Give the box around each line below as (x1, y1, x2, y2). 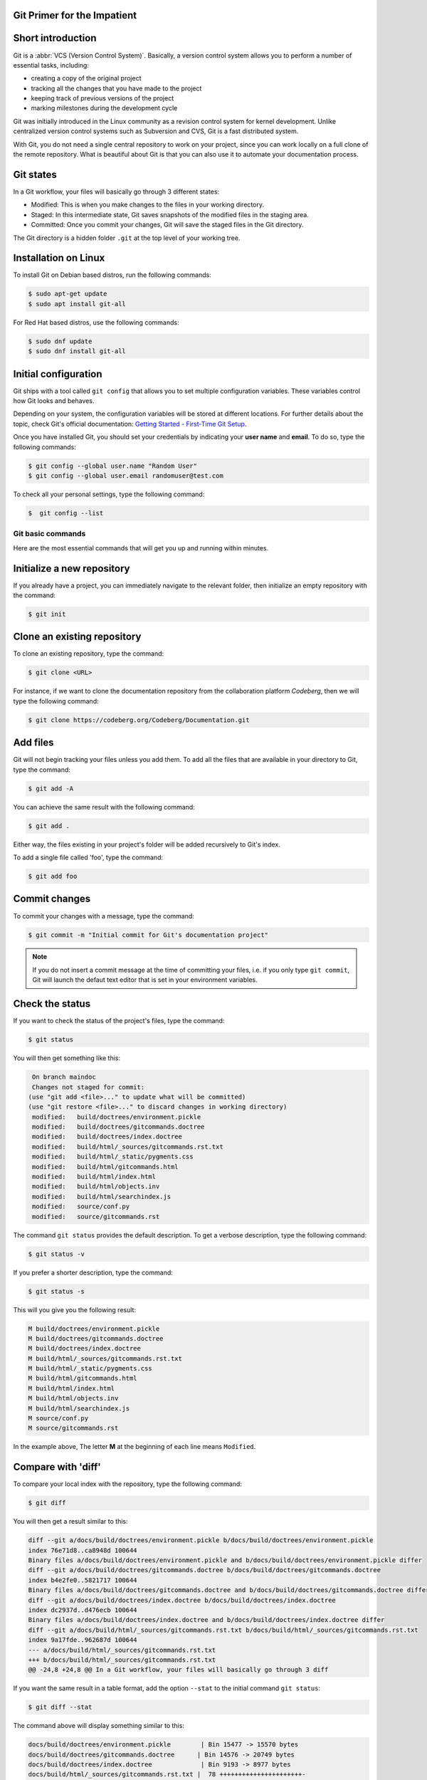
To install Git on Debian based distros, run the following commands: (13, 271, 211, 279)
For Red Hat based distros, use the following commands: (13, 318, 179, 327)
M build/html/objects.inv (28, 1394, 119, 1403)
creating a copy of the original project (31, 74, 142, 83)
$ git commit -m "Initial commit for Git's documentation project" (28, 931, 269, 939)
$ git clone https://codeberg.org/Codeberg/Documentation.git (28, 716, 250, 724)
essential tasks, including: (13, 61, 89, 69)
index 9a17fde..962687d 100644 (28, 1636, 138, 1644)
